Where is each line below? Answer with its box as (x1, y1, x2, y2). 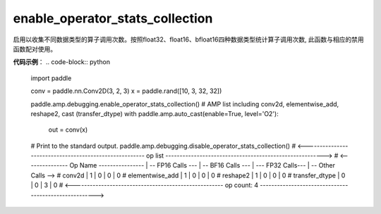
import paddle (30, 74, 72, 82)
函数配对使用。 (13, 44, 56, 53)
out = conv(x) (48, 125, 88, 134)
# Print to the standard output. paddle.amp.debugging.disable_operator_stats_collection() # (30, 141, 296, 150)
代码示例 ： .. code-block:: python (13, 58, 111, 66)
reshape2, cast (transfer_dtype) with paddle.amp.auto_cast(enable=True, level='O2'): (30, 109, 279, 118)
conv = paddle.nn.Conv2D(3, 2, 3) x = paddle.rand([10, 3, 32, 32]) (30, 87, 222, 95)
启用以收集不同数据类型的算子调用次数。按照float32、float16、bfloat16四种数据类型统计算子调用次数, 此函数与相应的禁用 (13, 35, 365, 44)
